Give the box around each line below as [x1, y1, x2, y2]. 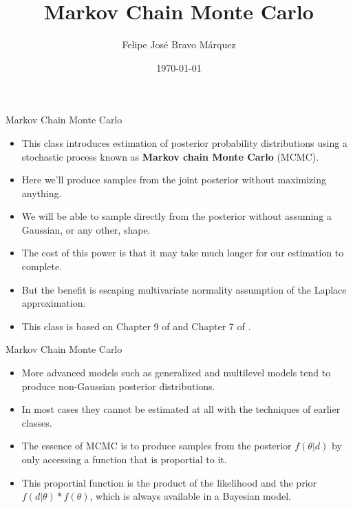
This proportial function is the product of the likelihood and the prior [21, 475, 317, 489]
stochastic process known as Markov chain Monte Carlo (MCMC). [21, 149, 319, 163]
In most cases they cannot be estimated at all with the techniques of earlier [21, 402, 341, 416]
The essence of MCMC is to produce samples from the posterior [21, 438, 292, 453]
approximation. [21, 296, 86, 310]
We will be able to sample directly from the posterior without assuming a [21, 209, 332, 223]
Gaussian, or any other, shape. [21, 222, 151, 236]
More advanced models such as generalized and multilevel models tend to [21, 365, 331, 380]
